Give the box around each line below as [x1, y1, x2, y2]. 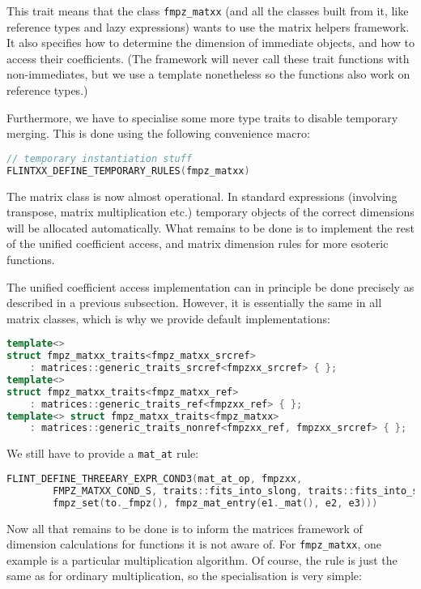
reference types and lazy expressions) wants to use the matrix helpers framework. [6, 18, 410, 35]
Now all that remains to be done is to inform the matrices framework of [6, 519, 363, 536]
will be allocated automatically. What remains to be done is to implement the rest [6, 219, 415, 236]
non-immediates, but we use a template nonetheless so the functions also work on [6, 66, 410, 83]
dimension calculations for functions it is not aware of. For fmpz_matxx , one [6, 536, 382, 553]
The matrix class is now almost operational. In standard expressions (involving [6, 187, 398, 204]
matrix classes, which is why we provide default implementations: [6, 309, 330, 327]
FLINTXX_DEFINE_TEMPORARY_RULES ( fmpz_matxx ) [6, 164, 250, 177]
